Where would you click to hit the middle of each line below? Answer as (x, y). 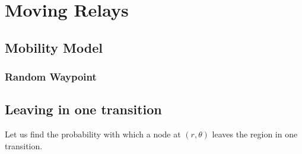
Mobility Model (54, 47)
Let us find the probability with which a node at (93, 134)
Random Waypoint (51, 77)
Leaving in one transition (83, 109)
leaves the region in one (255, 134)
